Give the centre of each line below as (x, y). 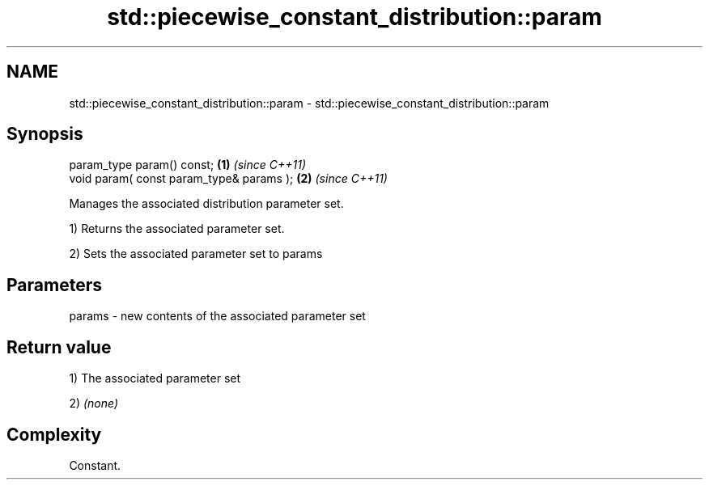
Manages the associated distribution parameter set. (206, 204)
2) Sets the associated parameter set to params (196, 254)
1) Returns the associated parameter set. (177, 229)
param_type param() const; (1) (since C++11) (188, 165)
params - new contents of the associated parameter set (217, 316)
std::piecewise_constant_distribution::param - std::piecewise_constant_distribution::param (309, 103)
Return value (59, 347)
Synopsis (45, 134)
